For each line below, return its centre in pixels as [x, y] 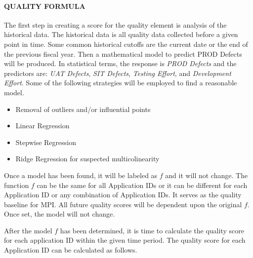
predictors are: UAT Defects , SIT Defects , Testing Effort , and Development [118, 73]
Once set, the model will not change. [60, 214]
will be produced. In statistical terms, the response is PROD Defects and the [120, 63]
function [17, 185]
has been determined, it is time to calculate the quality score [152, 230]
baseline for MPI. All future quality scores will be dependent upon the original [123, 204]
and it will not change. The [207, 175]
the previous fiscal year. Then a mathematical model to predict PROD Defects [123, 54]
